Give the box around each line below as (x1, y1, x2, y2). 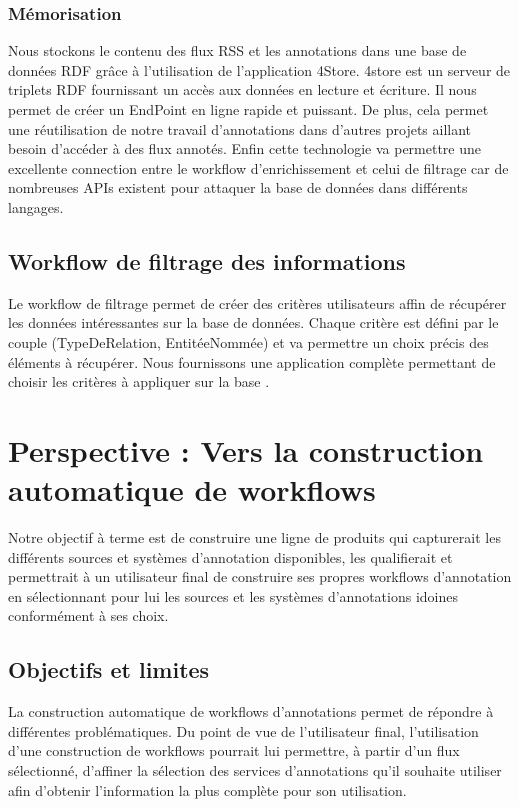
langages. (8, 196, 64, 217)
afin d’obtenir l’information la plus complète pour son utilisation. (8, 779, 407, 800)
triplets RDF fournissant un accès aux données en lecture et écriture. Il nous (8, 79, 477, 100)
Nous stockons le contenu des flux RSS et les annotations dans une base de (8, 40, 467, 61)
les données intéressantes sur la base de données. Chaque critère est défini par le (8, 312, 499, 333)
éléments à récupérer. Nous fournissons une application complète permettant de (8, 351, 496, 372)
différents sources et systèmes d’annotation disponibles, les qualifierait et (8, 546, 453, 567)
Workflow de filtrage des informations (8, 245, 406, 276)
